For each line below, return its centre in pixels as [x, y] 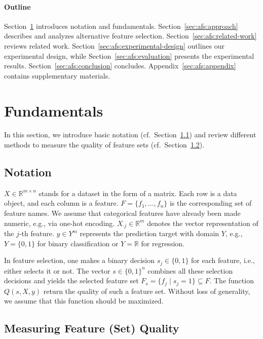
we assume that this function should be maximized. [84, 301]
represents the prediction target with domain [149, 233]
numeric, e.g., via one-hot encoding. [60, 223]
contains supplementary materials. [57, 75]
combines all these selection [190, 270]
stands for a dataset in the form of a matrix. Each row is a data [138, 193]
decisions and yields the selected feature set [71, 280]
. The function [232, 280]
